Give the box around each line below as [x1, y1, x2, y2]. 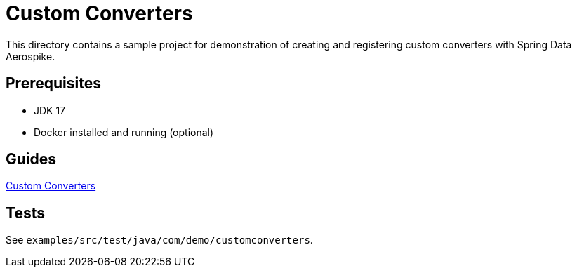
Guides [6, 150, 57, 168]
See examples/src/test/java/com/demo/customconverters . [6, 234, 313, 246]
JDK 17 [34, 104, 66, 116]
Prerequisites [6, 74, 101, 93]
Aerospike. [6, 50, 55, 62]
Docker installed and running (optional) [34, 126, 214, 138]
